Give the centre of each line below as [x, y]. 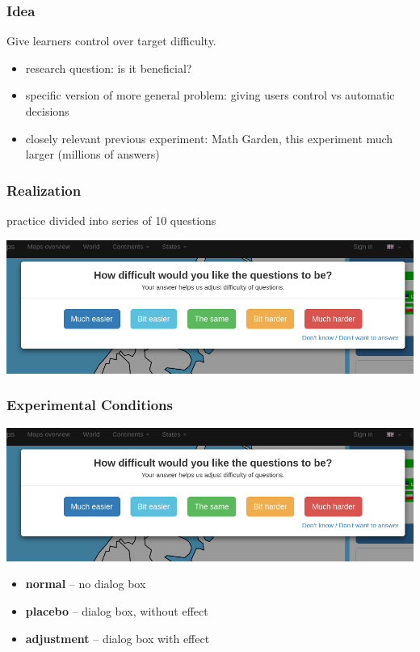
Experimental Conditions [90, 405]
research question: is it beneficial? [109, 68]
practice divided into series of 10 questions [111, 220]
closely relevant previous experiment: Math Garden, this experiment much [209, 138]
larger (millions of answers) [92, 154]
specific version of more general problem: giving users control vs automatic [210, 95]
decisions [47, 111]
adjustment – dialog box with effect [118, 638]
